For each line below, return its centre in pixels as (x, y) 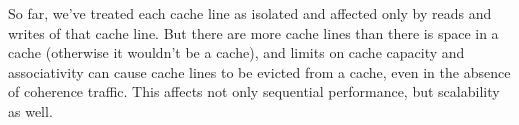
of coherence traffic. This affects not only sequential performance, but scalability (254, 91)
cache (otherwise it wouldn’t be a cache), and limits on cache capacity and (236, 52)
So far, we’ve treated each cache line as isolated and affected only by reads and (250, 13)
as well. (30, 110)
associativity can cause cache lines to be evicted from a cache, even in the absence (259, 71)
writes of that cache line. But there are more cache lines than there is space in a (253, 32)
